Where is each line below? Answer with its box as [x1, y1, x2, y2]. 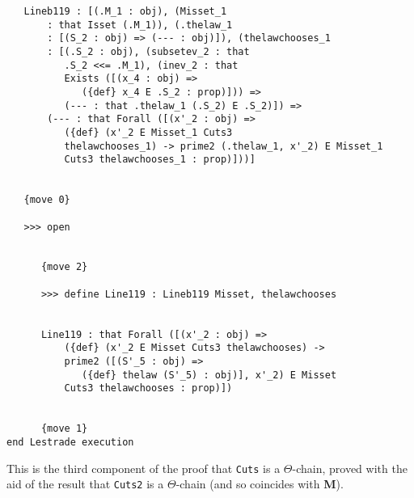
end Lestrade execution [6, 437, 134, 448]
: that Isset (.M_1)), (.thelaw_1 [47, 19, 233, 31]
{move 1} [40, 423, 88, 435]
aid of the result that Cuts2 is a [6, 475, 164, 492]
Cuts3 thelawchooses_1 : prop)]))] [64, 154, 256, 166]
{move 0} [23, 194, 70, 206]
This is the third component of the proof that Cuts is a [6, 459, 281, 476]
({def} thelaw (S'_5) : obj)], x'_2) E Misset [82, 369, 337, 381]
